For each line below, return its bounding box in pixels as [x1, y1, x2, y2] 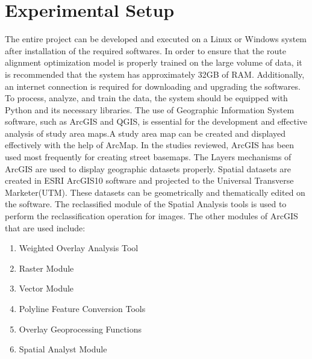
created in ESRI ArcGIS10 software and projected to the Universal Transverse [5, 174, 294, 187]
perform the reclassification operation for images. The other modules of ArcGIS [5, 210, 298, 222]
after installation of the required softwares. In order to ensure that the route [5, 44, 286, 57]
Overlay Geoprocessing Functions [19, 322, 142, 335]
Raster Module [19, 261, 74, 274]
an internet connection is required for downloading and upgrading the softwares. [5, 80, 301, 92]
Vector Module [19, 282, 74, 295]
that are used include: [5, 221, 86, 234]
